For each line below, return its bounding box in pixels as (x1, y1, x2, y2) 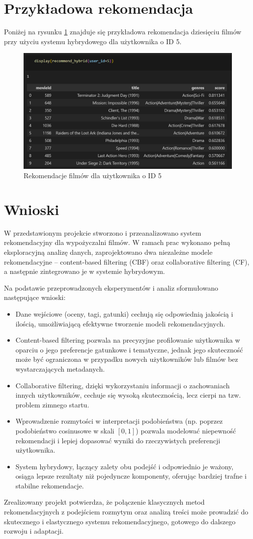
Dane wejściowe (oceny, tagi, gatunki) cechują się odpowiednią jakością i (15, 308, 233, 319)
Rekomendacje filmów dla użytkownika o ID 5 (24, 170, 162, 181)
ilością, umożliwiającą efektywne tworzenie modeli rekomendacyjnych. (15, 318, 225, 328)
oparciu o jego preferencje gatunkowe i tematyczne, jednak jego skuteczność (15, 344, 243, 354)
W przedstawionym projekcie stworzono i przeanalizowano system (4, 227, 201, 238)
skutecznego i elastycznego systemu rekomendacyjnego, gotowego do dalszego (4, 516, 236, 526)
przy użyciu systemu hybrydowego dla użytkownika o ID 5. (4, 36, 182, 46)
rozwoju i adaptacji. (4, 526, 64, 536)
